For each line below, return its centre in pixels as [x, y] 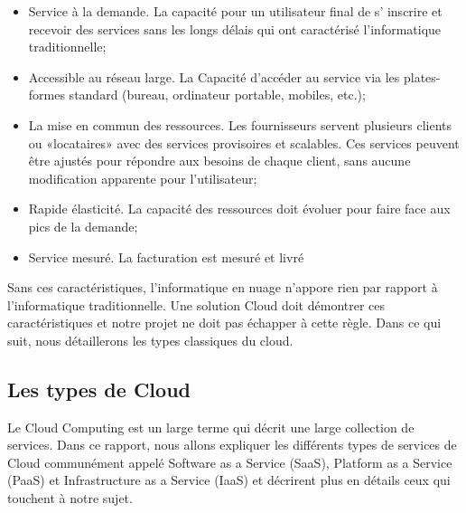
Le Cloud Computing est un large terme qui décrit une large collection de [211, 427]
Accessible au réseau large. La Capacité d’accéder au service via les [214, 76]
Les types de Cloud [99, 389]
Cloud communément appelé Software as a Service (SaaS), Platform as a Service [230, 462]
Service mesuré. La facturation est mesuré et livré [166, 256]
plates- [422, 76]
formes [47, 95]
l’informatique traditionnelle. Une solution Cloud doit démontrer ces [196, 304]
